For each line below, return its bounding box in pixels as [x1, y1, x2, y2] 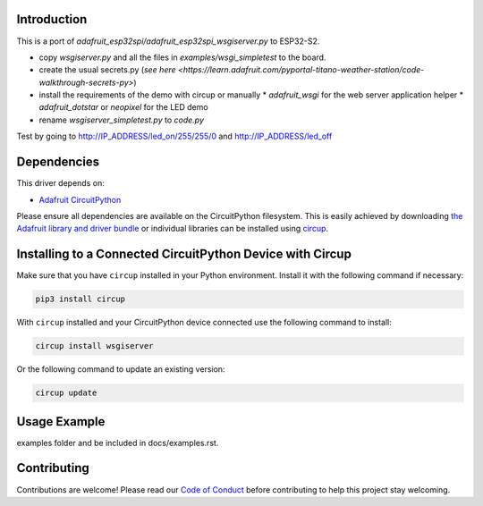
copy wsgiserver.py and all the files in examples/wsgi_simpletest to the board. [38, 52, 326, 63]
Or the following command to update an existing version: [16, 364, 225, 375]
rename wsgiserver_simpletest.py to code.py [38, 114, 205, 125]
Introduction [16, 12, 88, 27]
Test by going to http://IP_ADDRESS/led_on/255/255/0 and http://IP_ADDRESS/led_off [16, 131, 333, 142]
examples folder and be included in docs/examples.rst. [16, 437, 219, 448]
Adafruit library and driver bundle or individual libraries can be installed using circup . [16, 223, 329, 234]
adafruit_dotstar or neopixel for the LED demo [38, 102, 209, 113]
